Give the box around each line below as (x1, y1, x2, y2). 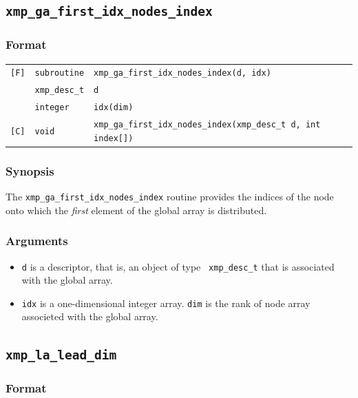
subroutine (34, 68, 85, 78)
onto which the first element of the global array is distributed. (6, 202, 267, 217)
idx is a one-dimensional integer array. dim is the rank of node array (21, 295, 310, 310)
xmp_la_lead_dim (6, 348, 117, 363)
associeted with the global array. (21, 309, 158, 324)
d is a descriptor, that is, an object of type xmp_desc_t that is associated (21, 259, 335, 273)
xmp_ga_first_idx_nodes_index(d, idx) (94, 68, 271, 78)
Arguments (6, 232, 68, 249)
